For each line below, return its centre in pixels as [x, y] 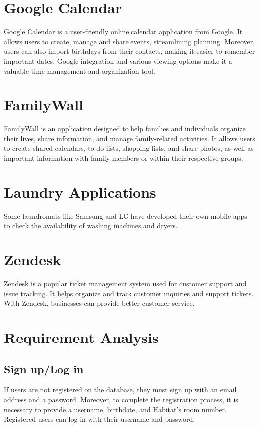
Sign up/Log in [44, 369]
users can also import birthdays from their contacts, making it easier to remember [129, 51]
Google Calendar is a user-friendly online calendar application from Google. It [123, 32]
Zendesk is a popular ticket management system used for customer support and [125, 284]
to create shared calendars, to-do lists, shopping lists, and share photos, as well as [129, 148]
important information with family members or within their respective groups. [124, 158]
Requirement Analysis [81, 337]
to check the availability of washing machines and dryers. [91, 225]
